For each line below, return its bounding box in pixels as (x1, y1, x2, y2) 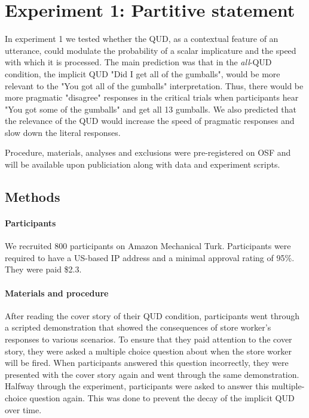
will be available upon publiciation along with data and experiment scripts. (5, 158, 280, 171)
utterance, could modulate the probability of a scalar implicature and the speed (5, 44, 296, 56)
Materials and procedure (5, 286, 109, 299)
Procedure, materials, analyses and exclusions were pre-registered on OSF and (5, 146, 291, 159)
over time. (5, 403, 42, 416)
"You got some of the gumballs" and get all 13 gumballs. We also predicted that (5, 102, 296, 115)
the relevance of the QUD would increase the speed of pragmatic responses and (5, 114, 295, 127)
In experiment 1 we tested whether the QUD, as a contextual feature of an (5, 32, 279, 45)
